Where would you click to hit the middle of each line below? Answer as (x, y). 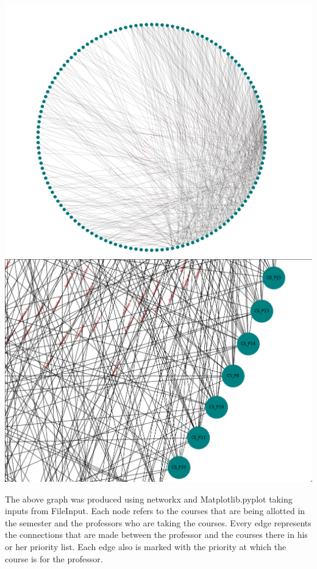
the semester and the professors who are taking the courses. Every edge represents (158, 522)
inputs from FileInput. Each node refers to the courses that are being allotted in (155, 511)
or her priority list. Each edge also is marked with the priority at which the (146, 546)
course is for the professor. (54, 558)
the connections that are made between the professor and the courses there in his (156, 535)
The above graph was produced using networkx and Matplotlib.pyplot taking (149, 499)
